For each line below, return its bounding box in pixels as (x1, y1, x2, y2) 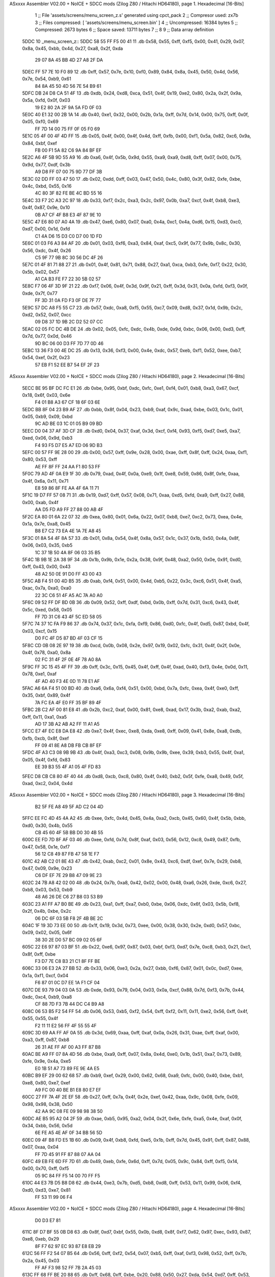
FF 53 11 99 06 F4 (35, 1194, 72, 1200)
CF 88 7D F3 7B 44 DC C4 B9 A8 (35, 1001, 104, 1007)
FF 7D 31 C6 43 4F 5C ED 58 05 (35, 613, 102, 620)
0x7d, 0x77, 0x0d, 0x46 (22, 333, 72, 339)
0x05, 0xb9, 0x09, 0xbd (22, 414, 73, 420)
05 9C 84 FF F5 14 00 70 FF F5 (35, 1172, 100, 1178)
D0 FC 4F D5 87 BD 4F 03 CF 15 (35, 635, 103, 641)
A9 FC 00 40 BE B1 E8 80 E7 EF (35, 1087, 101, 1093)
